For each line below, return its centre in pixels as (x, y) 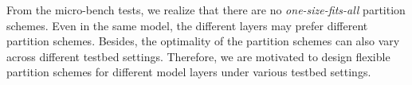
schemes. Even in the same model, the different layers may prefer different (187, 25)
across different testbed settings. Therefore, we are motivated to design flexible (198, 56)
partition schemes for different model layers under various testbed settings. (189, 72)
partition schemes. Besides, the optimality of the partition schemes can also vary (203, 41)
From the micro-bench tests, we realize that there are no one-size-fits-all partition (206, 10)
